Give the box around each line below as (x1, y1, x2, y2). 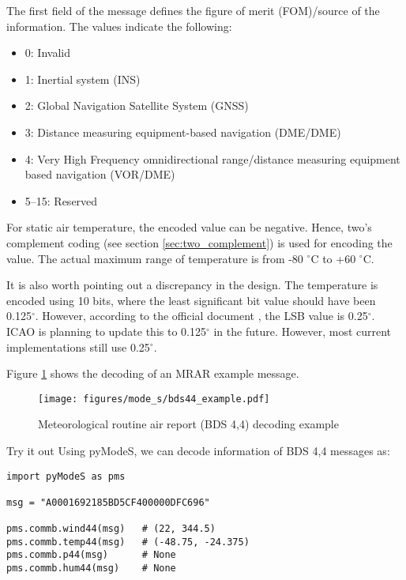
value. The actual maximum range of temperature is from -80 (6, 250, 303, 266)
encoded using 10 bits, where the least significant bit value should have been (6, 292, 376, 308)
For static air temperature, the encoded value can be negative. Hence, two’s (6, 219, 372, 235)
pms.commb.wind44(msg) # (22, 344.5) (6, 523, 216, 535)
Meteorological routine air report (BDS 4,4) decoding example (38, 416, 339, 432)
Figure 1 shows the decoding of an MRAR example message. (6, 365, 299, 382)
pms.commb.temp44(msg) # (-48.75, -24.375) (6, 536, 250, 548)
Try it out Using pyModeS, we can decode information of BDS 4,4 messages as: (6, 442, 390, 458)
